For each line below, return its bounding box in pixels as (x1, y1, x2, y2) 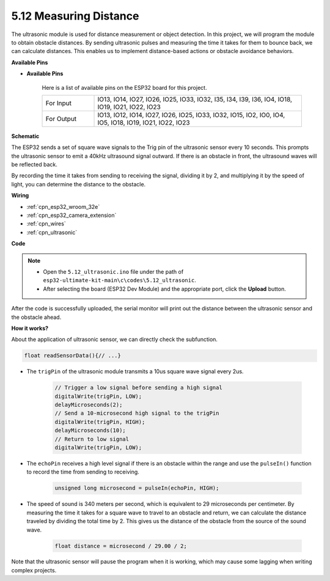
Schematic (11, 132, 40, 140)
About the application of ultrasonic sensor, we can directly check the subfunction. (11, 336, 218, 343)
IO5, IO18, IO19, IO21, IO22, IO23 (97, 118, 190, 126)
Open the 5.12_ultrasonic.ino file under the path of (43, 268, 184, 275)
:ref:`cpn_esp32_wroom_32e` (26, 203, 100, 210)
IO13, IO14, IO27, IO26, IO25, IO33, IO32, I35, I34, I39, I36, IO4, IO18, (97, 95, 293, 103)
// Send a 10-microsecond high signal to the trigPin (54, 410, 219, 417)
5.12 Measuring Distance (11, 9, 139, 23)
